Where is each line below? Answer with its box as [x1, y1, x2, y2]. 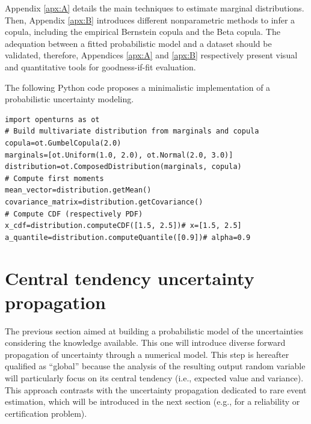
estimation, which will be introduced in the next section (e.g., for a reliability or [5, 395, 300, 408]
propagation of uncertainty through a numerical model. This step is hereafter [5, 348, 289, 360]
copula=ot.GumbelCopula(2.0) [5, 138, 122, 147]
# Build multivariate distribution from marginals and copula [5, 127, 259, 136]
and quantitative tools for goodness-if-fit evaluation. [5, 60, 196, 73]
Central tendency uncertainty [5, 266, 254, 290]
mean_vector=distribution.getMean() [5, 186, 152, 195]
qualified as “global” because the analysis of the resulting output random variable [5, 360, 306, 372]
